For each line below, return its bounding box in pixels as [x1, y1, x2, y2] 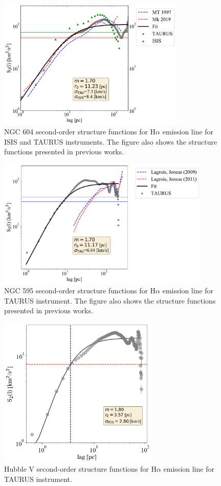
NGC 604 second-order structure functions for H [4, 126, 156, 137]
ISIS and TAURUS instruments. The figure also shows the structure [4, 136, 217, 147]
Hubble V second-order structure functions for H [4, 464, 157, 474]
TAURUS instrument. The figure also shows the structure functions [4, 295, 216, 306]
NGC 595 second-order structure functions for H [4, 285, 156, 296]
